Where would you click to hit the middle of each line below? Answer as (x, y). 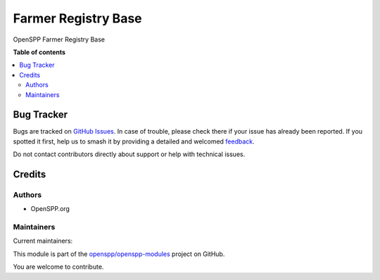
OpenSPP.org (50, 209)
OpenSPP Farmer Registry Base (59, 39)
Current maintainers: (43, 241)
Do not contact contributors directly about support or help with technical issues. (129, 154)
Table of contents (39, 52)
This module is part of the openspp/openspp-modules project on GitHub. (119, 254)
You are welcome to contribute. (58, 267)
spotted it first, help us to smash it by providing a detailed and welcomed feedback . (134, 141)
